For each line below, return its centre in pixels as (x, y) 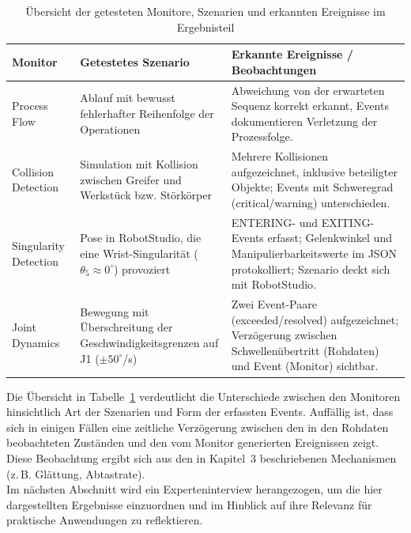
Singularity (38, 246)
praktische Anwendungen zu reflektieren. (105, 520)
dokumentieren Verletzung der (304, 121)
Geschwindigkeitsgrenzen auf (149, 343)
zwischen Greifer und (131, 179)
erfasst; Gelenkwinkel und (330, 238)
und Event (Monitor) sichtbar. (305, 366)
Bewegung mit (115, 311)
